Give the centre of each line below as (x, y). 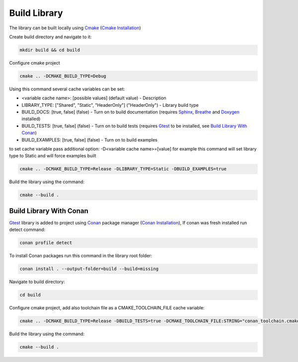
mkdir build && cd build (50, 50)
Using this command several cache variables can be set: (67, 89)
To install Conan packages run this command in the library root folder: (81, 256)
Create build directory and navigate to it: (50, 37)
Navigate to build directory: (37, 282)
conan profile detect (46, 243)
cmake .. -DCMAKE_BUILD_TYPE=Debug (63, 76)
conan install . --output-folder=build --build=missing (89, 269)
